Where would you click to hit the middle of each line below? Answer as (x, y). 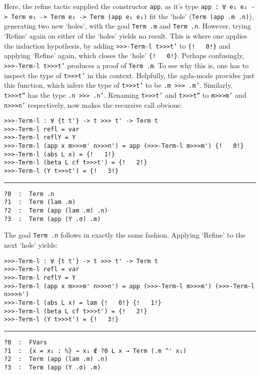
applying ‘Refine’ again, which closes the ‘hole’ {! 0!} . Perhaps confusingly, (124, 55)
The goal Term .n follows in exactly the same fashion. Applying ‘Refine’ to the (125, 235)
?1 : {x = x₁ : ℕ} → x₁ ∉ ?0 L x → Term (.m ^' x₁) (95, 351)
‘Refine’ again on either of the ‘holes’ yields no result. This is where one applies (126, 35)
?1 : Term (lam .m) (40, 202)
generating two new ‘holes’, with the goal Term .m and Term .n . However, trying (128, 26)
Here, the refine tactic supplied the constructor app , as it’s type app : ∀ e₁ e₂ (126, 6)
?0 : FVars (25, 342)
